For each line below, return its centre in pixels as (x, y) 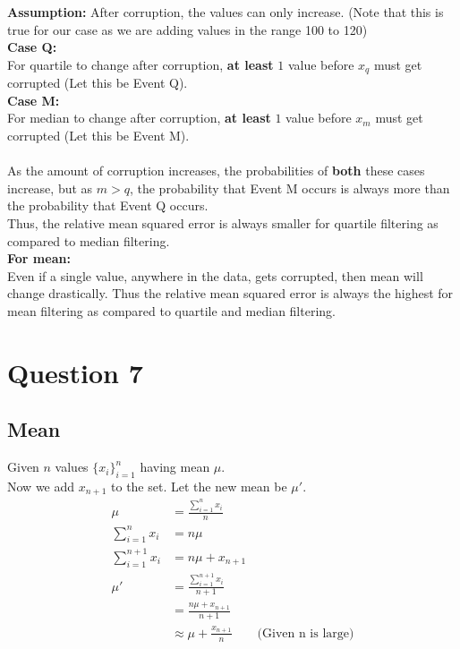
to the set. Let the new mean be (199, 486)
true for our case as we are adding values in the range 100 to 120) (187, 29)
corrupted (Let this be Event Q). (98, 83)
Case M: (34, 100)
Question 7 (75, 372)
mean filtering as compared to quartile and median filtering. (171, 310)
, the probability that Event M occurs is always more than (290, 188)
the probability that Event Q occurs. (108, 205)
